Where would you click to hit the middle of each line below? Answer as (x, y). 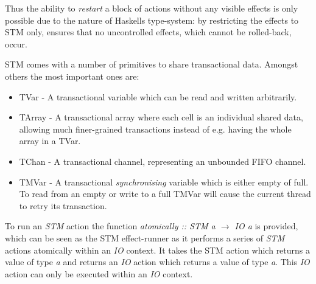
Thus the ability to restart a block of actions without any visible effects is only (152, 8)
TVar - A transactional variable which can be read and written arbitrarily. (158, 96)
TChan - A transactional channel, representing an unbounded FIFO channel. (163, 161)
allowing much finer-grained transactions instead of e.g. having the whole (155, 129)
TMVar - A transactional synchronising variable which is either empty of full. (164, 182)
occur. (16, 43)
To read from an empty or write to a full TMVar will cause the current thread (165, 194)
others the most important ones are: (72, 76)
